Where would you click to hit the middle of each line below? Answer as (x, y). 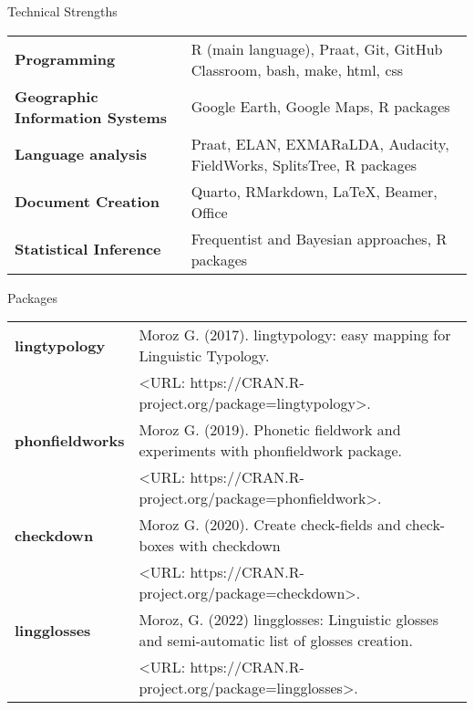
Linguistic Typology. (204, 356)
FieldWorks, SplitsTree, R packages (304, 164)
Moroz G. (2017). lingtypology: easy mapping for (295, 335)
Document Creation (87, 202)
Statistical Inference (88, 249)
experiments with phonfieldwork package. (271, 451)
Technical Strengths (62, 11)
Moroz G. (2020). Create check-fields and (270, 525)
